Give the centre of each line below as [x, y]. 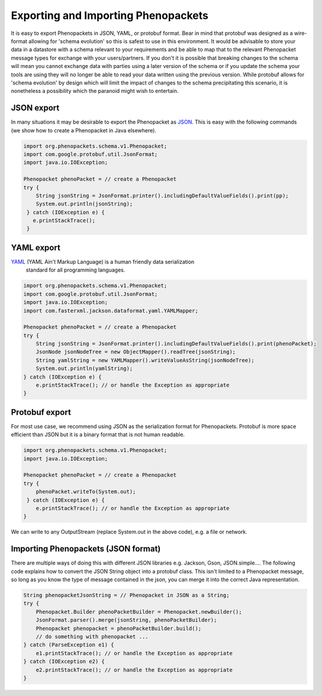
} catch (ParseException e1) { [69, 645]
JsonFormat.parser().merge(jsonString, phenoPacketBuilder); [126, 620]
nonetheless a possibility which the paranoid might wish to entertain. [95, 91]
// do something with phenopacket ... [92, 637]
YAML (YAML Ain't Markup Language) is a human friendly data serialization [103, 262]
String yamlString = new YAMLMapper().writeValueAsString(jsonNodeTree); [145, 360]
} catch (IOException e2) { [64, 662]
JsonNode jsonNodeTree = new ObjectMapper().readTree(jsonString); [136, 352]
